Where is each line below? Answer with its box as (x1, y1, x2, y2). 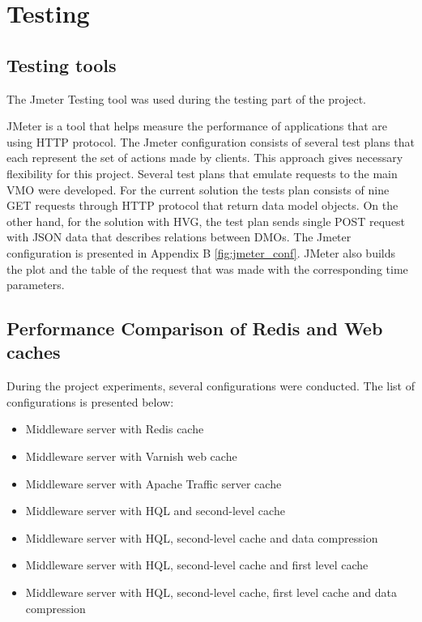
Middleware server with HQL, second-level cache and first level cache (25, 556, 369, 573)
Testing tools (6, 52, 117, 77)
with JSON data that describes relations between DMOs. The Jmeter (6, 228, 352, 245)
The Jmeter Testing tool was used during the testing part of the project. (6, 90, 366, 107)
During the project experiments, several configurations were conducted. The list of (6, 377, 415, 394)
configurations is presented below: (6, 393, 174, 410)
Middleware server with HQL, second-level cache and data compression (25, 529, 378, 546)
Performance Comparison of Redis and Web (6, 316, 383, 341)
